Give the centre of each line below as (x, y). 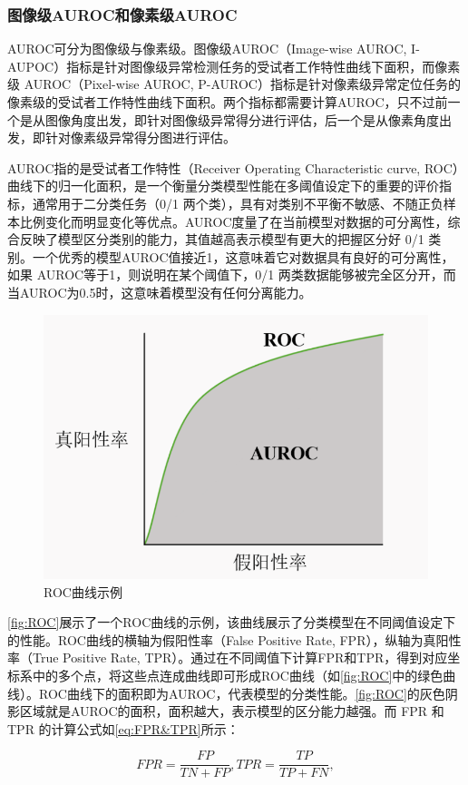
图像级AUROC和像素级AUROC (122, 14)
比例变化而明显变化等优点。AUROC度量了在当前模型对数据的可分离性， (234, 221)
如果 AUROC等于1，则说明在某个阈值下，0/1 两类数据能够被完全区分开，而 (232, 275)
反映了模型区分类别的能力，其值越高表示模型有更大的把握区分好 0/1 (222, 239)
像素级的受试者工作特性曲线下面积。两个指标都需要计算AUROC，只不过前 (228, 102)
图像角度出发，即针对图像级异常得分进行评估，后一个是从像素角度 (242, 119)
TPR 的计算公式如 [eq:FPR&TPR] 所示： (123, 728)
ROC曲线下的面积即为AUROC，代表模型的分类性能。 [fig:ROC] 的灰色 (242, 693)
